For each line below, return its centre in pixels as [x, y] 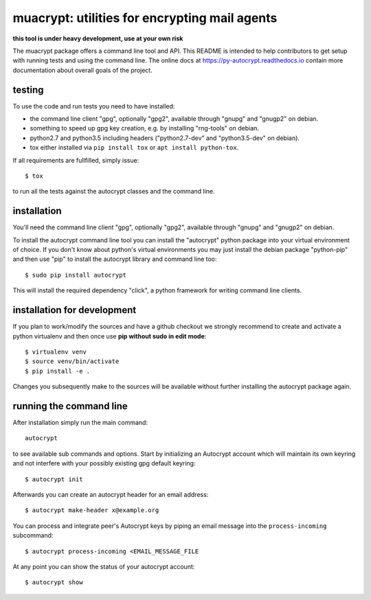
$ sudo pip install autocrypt [76, 275]
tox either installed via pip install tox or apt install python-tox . [134, 148]
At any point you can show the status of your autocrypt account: [104, 566]
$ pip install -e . [58, 371]
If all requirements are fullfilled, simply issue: [76, 160]
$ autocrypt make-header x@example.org [92, 510]
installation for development [75, 310]
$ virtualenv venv [56, 351]
